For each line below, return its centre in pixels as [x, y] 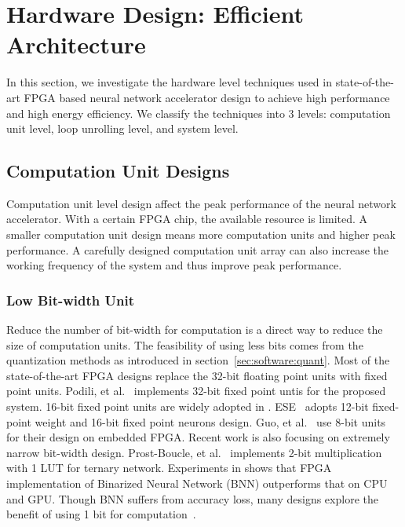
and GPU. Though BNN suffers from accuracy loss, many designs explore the [192, 498]
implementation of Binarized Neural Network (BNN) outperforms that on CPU [197, 483]
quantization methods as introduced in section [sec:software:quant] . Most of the [198, 360]
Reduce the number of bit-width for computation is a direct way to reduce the [195, 329]
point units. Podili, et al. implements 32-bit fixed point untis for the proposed [196, 391]
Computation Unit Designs [118, 171]
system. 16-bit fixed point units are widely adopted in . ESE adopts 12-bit [188, 406]
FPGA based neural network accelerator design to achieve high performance [207, 97]
